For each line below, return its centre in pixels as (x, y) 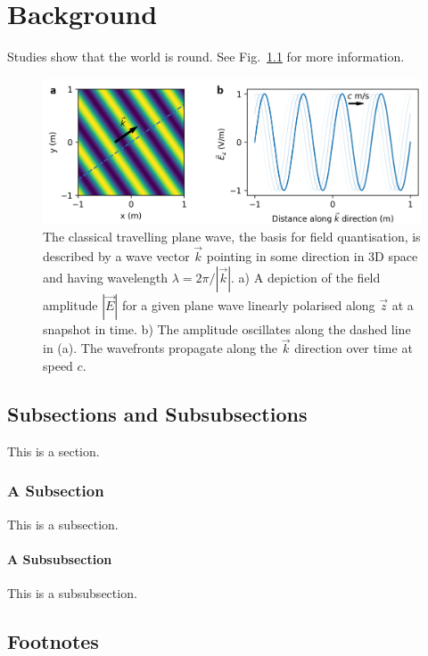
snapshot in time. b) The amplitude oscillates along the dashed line (227, 328)
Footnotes (53, 640)
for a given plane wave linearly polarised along (248, 304)
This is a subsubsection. (72, 592)
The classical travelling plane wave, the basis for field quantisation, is (232, 237)
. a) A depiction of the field (306, 277)
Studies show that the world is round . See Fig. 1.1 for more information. (206, 57)
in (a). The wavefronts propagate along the (160, 348)
